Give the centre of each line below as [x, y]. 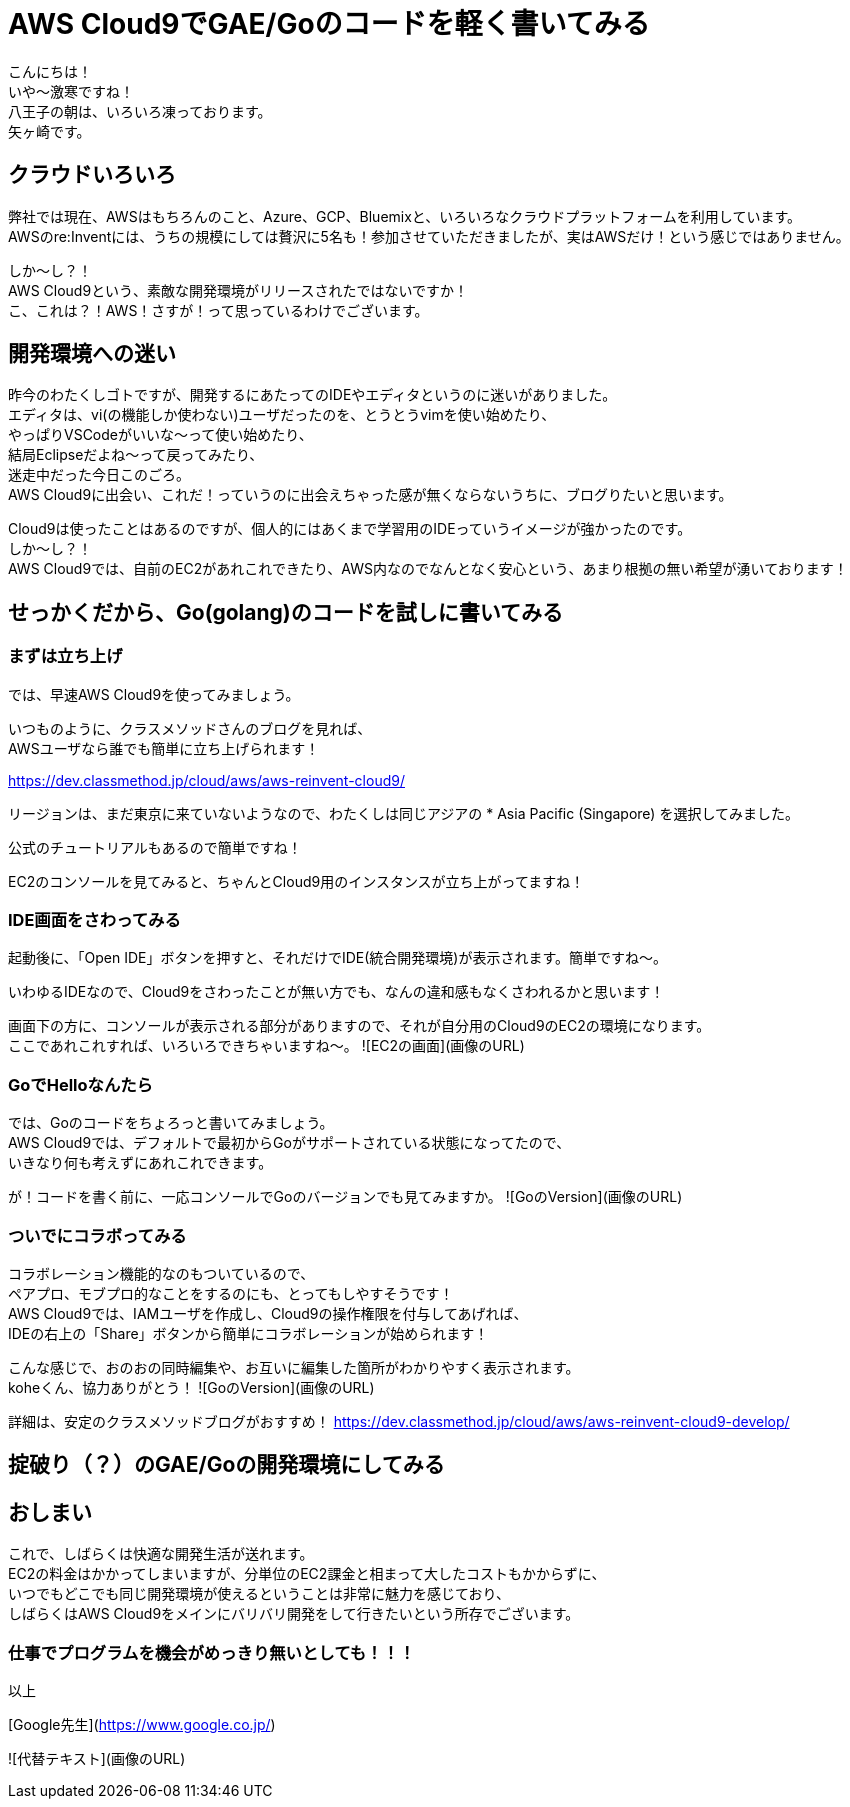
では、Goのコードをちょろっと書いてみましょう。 [171, 1123]
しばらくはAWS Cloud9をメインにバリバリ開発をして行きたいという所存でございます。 [294, 1614]
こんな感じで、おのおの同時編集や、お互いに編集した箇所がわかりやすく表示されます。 [294, 1367]
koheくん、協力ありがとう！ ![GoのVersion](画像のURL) [191, 1387]
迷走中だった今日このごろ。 [99, 475]
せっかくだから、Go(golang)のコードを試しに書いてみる [286, 612]
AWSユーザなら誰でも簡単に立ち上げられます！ [164, 748]
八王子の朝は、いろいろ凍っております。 [140, 111]
